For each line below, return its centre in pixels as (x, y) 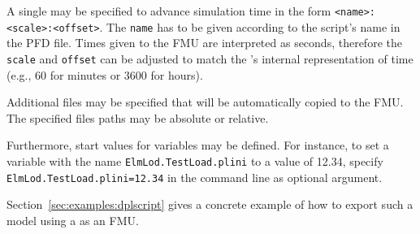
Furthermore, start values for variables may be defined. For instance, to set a (198, 145)
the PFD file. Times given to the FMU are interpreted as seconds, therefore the (204, 43)
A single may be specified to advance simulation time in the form (169, 11)
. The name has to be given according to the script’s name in (250, 26)
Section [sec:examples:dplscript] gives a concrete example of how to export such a (210, 204)
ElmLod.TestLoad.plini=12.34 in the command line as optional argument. (195, 177)
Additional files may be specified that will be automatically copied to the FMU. (205, 102)
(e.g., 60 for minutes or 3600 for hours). (105, 74)
